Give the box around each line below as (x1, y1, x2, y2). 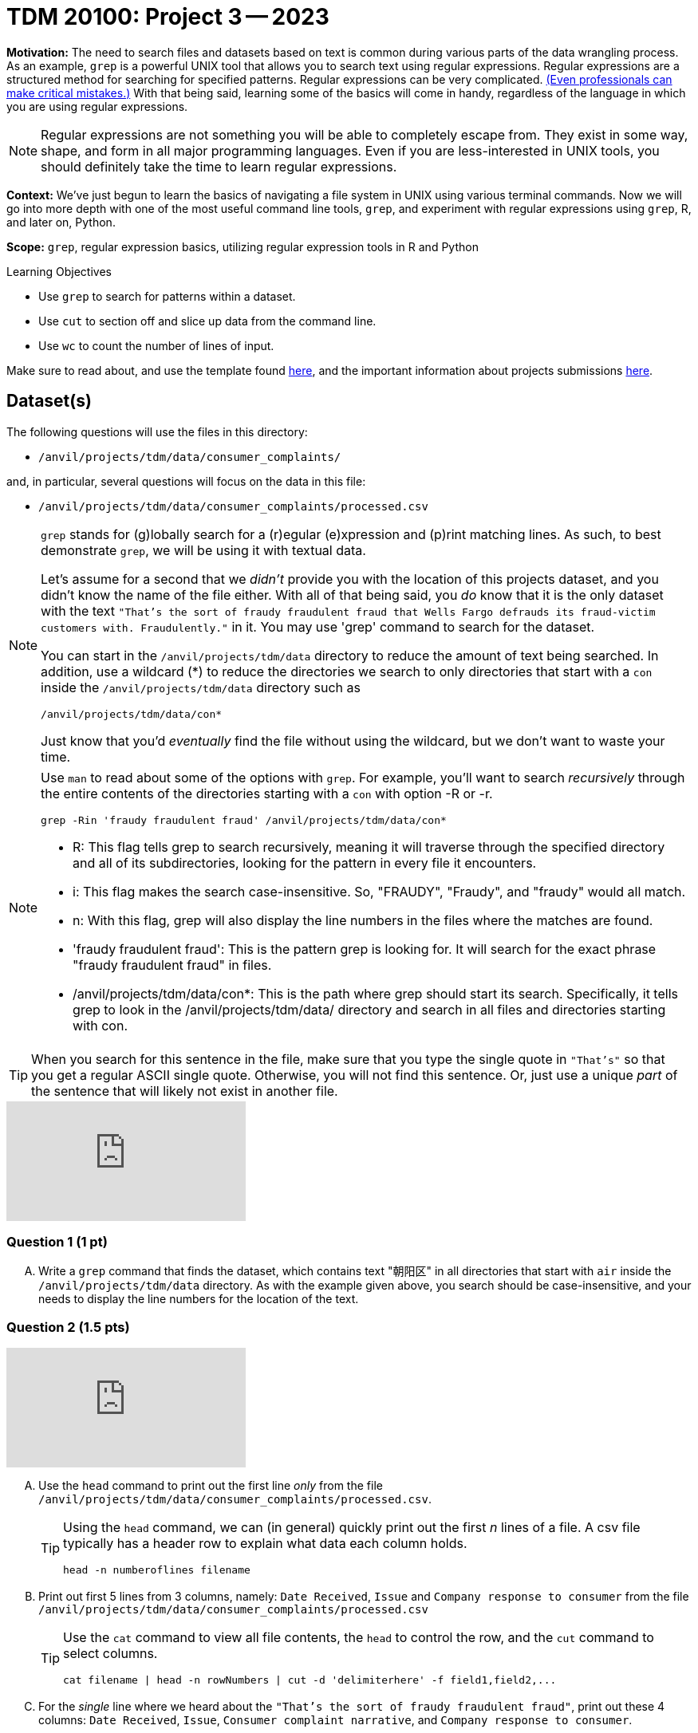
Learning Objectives (6, 264, 112, 278)
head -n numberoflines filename (63, 1564, 250, 1577)
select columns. (63, 1645, 158, 1662)
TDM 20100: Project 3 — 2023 (6, 3, 329, 30)
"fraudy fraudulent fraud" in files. (73, 956, 272, 973)
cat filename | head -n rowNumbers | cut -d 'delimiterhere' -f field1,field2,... (63, 1674, 557, 1687)
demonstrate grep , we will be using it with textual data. (41, 542, 366, 558)
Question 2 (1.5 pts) (6, 1318, 130, 1335)
